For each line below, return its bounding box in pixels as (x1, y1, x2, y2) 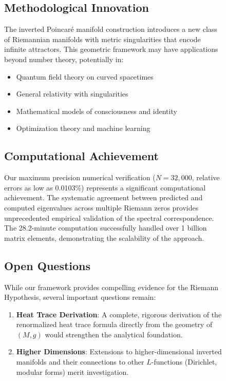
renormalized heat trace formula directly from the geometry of (16, 319, 213, 330)
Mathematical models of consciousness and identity (16, 105, 177, 116)
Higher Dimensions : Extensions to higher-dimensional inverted (16, 346, 222, 357)
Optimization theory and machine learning (16, 123, 150, 134)
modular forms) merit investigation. (16, 366, 129, 377)
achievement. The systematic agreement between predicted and (4, 192, 203, 203)
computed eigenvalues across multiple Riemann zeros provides (4, 202, 199, 213)
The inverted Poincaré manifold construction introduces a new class (4, 24, 217, 34)
